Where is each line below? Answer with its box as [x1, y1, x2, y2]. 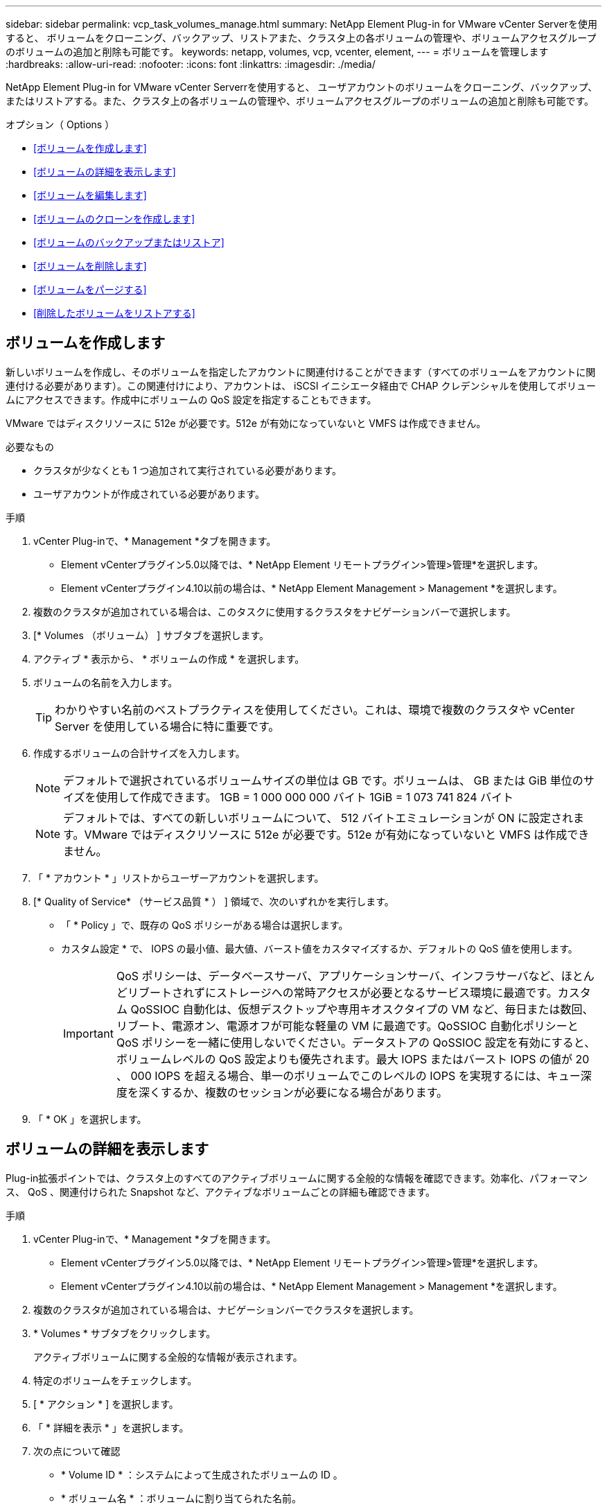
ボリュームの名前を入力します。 [33, 676, 178, 688]
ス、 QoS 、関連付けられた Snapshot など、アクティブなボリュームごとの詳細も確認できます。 [6, 1185, 435, 1198]
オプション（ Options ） [6, 119, 115, 130]
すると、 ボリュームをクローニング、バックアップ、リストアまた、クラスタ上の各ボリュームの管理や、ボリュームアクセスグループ [6, 32, 597, 44]
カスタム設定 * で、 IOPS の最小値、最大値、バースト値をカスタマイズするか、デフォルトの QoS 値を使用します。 [61, 942, 578, 954]
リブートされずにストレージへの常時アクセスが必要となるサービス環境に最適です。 [127, 985, 558, 1000]
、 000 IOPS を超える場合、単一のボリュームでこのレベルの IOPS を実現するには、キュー [116, 1068, 581, 1083]
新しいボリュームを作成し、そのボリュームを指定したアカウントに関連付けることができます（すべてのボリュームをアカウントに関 [6, 365, 596, 378]
